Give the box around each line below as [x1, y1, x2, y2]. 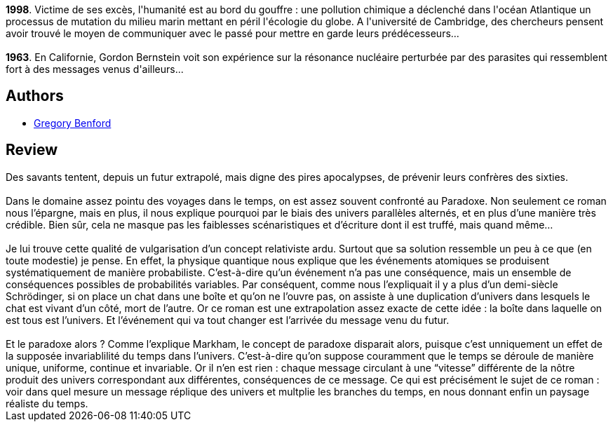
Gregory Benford [34, 116, 112, 129]
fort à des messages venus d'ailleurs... [6, 63, 184, 75]
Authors [6, 87, 64, 105]
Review [6, 141, 58, 159]
